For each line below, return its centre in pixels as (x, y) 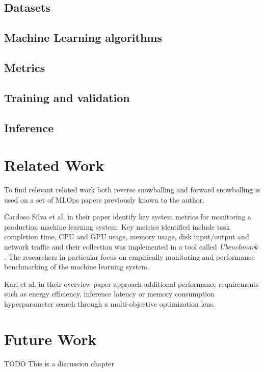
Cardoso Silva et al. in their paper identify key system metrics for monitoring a (128, 217)
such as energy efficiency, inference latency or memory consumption (109, 294)
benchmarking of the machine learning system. (77, 267)
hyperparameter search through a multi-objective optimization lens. (110, 303)
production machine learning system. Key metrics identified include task (117, 226)
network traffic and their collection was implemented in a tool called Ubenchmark (131, 246)
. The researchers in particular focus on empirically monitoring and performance (129, 256)
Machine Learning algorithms (83, 38)
